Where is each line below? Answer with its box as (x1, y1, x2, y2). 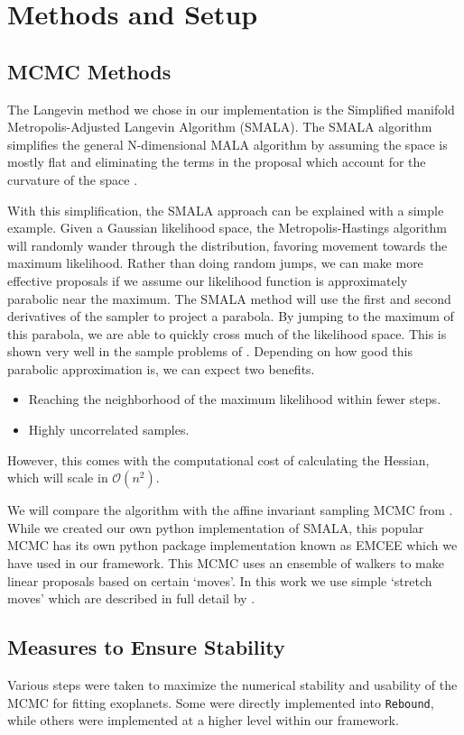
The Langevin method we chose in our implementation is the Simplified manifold (7, 99, 455, 118)
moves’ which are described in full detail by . (7, 589, 255, 608)
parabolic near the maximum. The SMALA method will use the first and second (7, 289, 451, 308)
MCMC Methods (7, 57, 172, 85)
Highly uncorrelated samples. (28, 420, 190, 439)
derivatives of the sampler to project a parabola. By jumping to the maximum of (7, 307, 454, 326)
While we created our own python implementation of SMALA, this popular (7, 518, 424, 537)
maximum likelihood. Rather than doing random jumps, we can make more (7, 253, 423, 272)
